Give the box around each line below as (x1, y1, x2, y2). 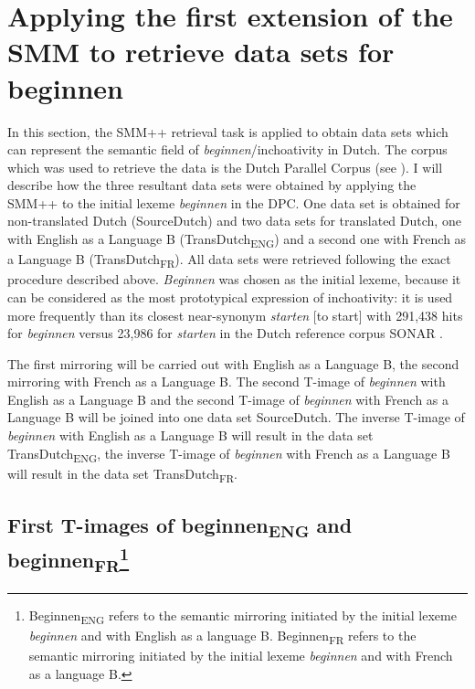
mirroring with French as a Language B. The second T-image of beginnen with (7, 372, 446, 391)
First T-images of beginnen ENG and (7, 511, 353, 543)
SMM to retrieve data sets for (7, 33, 395, 70)
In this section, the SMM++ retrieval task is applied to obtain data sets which (7, 122, 449, 141)
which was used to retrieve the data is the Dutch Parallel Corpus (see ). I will (7, 157, 443, 176)
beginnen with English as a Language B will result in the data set (7, 426, 374, 445)
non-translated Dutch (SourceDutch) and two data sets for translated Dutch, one (7, 211, 461, 230)
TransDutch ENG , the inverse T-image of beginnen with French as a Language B (7, 443, 450, 465)
